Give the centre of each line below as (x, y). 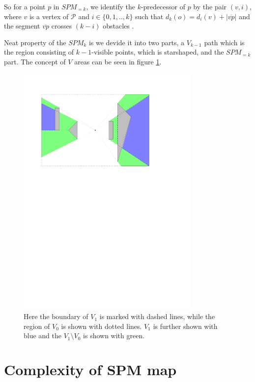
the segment (22, 26)
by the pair (210, 6)
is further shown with (185, 326)
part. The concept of (35, 61)
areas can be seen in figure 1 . (118, 61)
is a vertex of (49, 16)
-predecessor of (163, 6)
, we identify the (111, 6)
